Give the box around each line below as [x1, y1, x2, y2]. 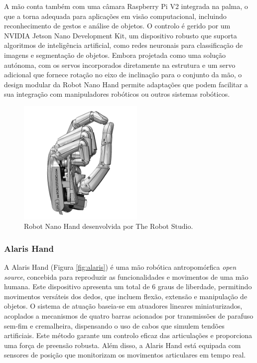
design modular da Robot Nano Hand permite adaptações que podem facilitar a [4, 79, 248, 89]
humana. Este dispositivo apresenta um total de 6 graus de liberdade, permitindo [4, 281, 252, 292]
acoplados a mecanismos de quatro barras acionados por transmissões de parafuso [4, 311, 254, 321]
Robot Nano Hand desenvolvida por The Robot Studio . [24, 221, 193, 231]
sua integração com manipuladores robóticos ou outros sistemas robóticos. [4, 89, 230, 99]
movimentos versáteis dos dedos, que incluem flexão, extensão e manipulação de [4, 291, 248, 301]
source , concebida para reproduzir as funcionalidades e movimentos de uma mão [4, 271, 249, 282]
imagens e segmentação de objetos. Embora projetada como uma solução [4, 49, 226, 60]
